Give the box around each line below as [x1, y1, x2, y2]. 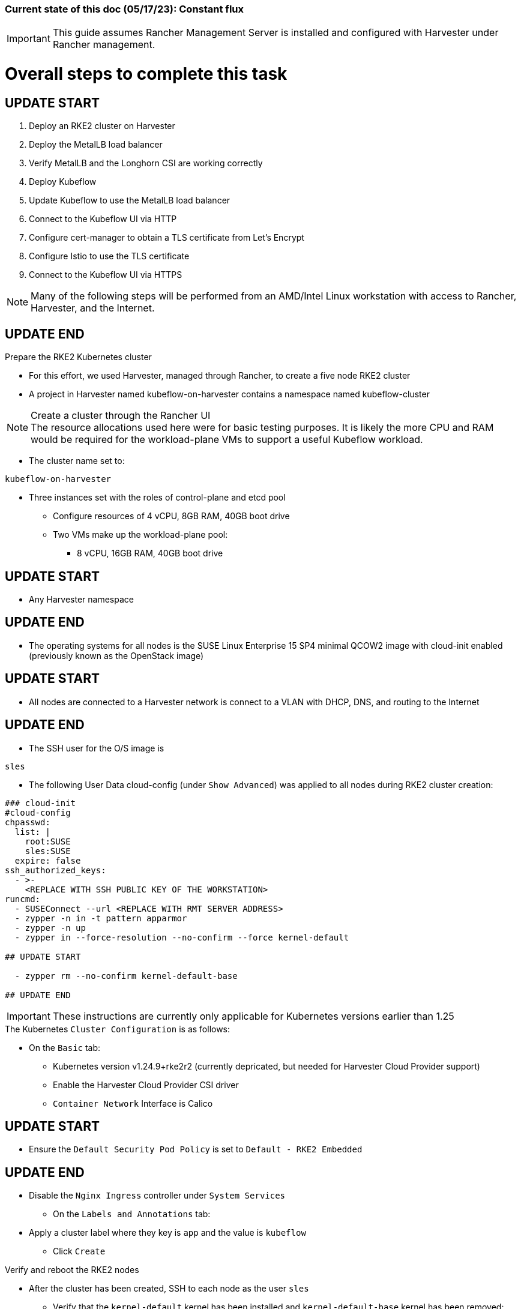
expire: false [14, 855, 81, 865]
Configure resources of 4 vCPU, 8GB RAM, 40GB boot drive [53, 511, 290, 522]
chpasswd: [5, 817, 50, 827]
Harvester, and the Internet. [31, 302, 155, 314]
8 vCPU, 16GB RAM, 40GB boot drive [77, 548, 223, 559]
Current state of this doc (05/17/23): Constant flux [5, 3, 244, 15]
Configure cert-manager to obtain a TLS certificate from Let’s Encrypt [29, 232, 304, 243]
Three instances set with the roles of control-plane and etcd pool [29, 492, 286, 503]
